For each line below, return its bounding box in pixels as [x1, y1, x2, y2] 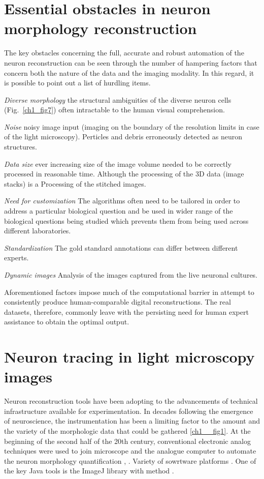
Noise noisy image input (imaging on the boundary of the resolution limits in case [4, 121, 259, 132]
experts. [4, 252, 29, 263]
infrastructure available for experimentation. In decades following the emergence [4, 405, 253, 416]
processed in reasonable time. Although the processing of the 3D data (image [4, 168, 244, 179]
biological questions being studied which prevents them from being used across [4, 215, 249, 226]
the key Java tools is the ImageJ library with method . [4, 465, 174, 476]
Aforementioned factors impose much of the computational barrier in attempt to [4, 286, 254, 297]
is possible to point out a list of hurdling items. [4, 77, 151, 88]
